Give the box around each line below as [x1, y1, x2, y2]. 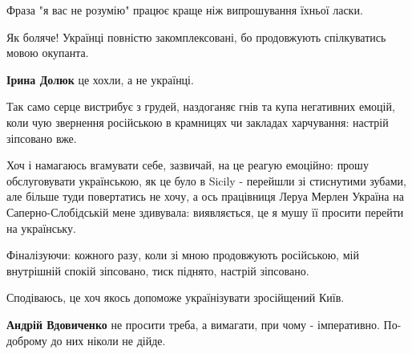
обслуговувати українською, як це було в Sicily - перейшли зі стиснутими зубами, [6, 172, 406, 189]
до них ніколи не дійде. [50, 332, 166, 348]
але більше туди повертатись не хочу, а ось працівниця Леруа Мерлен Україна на [6, 188, 404, 205]
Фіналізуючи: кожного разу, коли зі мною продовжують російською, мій [6, 246, 359, 263]
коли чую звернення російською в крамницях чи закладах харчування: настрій [6, 113, 389, 130]
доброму [6, 332, 47, 348]
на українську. [6, 219, 76, 236]
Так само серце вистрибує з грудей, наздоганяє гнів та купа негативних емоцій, [6, 98, 395, 115]
